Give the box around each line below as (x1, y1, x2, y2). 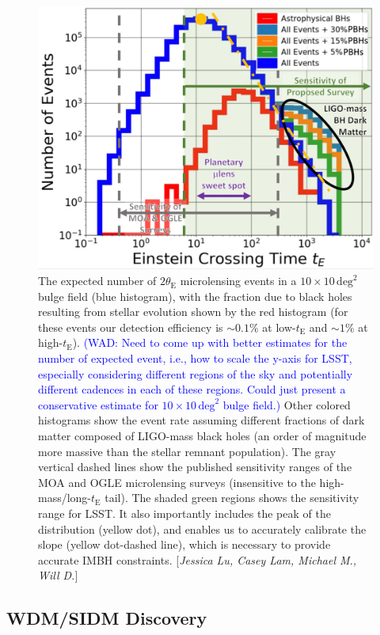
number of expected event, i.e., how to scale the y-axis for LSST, (38, 350, 352, 367)
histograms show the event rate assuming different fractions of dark (38, 412, 365, 428)
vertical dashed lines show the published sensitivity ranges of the (38, 458, 352, 475)
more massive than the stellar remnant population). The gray (38, 443, 336, 459)
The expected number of (38, 272, 157, 289)
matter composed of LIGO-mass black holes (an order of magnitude (38, 428, 367, 444)
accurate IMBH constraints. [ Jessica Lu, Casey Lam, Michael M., (38, 551, 357, 568)
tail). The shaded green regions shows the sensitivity (104, 489, 359, 506)
